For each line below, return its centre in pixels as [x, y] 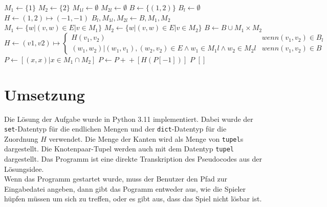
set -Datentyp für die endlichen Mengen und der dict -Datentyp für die [115, 129]
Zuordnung [21, 138]
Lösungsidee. [24, 169]
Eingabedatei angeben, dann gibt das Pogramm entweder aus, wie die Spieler [125, 188]
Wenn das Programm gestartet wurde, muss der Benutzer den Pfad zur [116, 179]
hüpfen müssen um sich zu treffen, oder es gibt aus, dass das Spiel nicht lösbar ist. [133, 199]
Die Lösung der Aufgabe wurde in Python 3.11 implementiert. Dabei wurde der [129, 119]
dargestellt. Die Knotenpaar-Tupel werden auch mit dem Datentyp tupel [119, 149]
